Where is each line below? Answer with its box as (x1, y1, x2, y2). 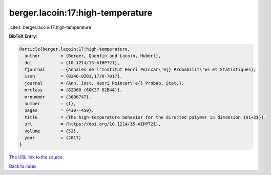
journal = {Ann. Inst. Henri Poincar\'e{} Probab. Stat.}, (24, 80, 185, 86)
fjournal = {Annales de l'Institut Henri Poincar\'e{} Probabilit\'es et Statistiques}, (24, 67, 256, 73)
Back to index (9, 163, 37, 169)
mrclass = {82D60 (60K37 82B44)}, (24, 87, 123, 93)
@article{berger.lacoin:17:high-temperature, (19, 46, 130, 52)
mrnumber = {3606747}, (24, 94, 92, 99)
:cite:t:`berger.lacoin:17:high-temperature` (9, 24, 93, 30)
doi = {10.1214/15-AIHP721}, (24, 60, 120, 65)
